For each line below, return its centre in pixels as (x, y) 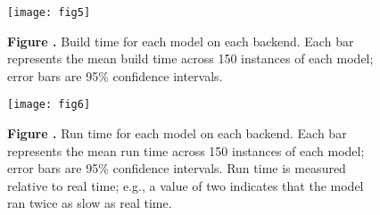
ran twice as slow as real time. (90, 203)
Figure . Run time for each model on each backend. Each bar (177, 133)
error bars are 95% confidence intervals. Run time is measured (177, 168)
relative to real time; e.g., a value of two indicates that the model (186, 185)
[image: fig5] (49, 12)
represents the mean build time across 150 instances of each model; (190, 58)
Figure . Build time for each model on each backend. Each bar (181, 41)
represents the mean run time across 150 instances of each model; (186, 150)
